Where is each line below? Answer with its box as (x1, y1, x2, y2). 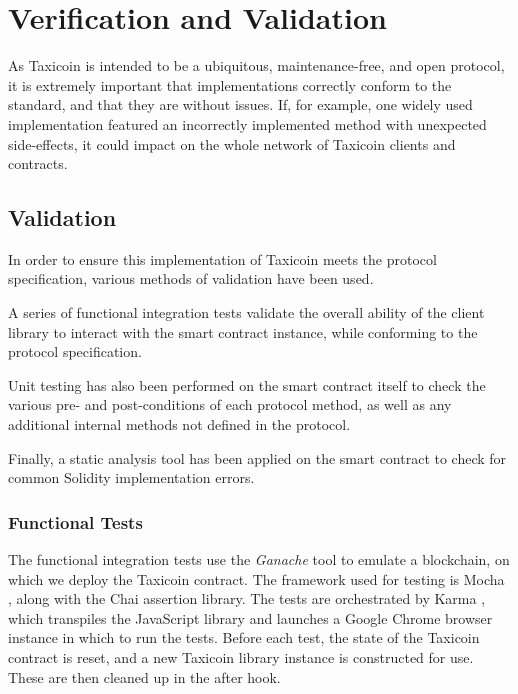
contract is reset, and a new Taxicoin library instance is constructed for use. (8, 647, 474, 668)
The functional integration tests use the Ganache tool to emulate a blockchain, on (8, 549, 510, 570)
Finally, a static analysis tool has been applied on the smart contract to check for (8, 447, 507, 468)
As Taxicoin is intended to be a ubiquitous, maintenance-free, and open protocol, (8, 55, 505, 76)
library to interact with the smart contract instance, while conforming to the (8, 321, 478, 342)
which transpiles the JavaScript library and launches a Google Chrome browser (8, 607, 493, 628)
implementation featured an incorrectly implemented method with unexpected (8, 113, 487, 134)
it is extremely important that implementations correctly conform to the (8, 74, 452, 95)
